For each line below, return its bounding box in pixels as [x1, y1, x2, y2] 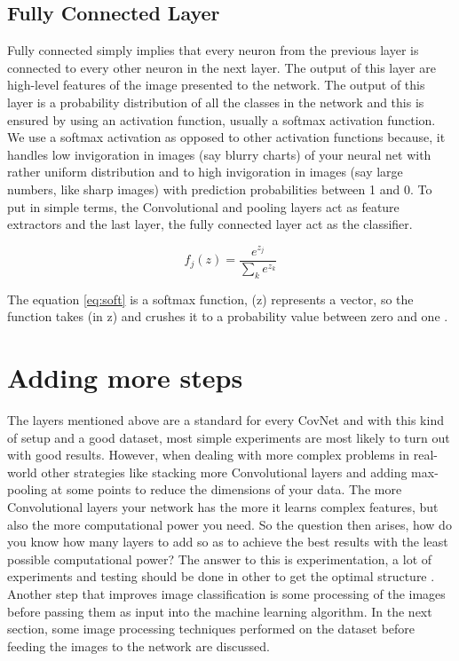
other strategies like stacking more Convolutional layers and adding [41, 462, 408, 481]
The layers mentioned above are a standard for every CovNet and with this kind [7, 411, 444, 429]
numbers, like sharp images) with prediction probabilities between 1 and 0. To [7, 179, 432, 198]
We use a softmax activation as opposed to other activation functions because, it [7, 128, 446, 146]
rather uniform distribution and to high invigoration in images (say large [7, 162, 403, 181]
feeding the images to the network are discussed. [7, 636, 270, 655]
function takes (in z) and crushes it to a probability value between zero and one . [7, 307, 448, 326]
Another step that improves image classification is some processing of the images [7, 584, 446, 602]
